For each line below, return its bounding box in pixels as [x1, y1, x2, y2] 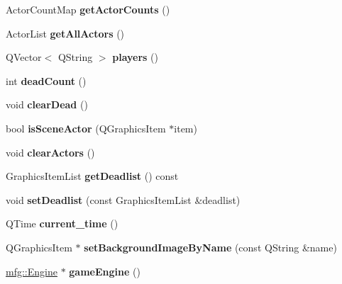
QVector [6, 50, 42, 64]
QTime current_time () [6, 216, 118, 231]
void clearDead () [6, 97, 88, 112]
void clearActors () [6, 144, 95, 159]
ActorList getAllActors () [6, 25, 125, 40]
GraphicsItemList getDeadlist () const [6, 169, 179, 183]
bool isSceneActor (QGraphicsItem [6, 120, 166, 135]
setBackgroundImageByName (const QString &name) [84, 239, 337, 254]
